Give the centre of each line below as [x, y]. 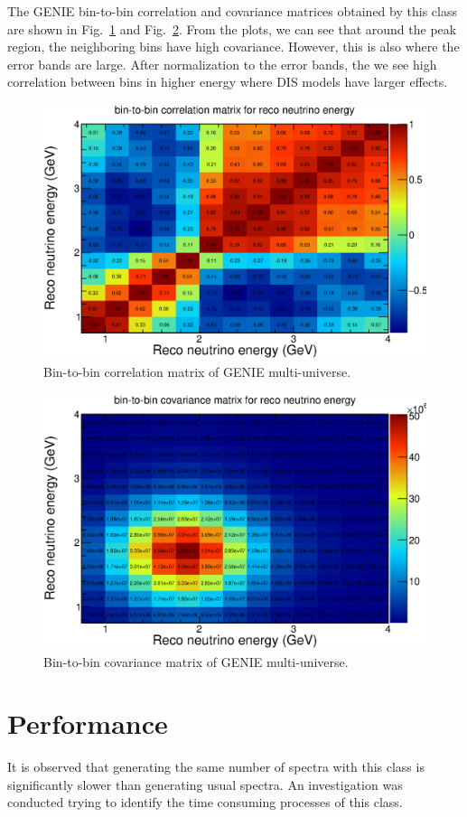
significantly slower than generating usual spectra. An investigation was [205, 784]
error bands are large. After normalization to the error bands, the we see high [222, 64]
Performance [88, 723]
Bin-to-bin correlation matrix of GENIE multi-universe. [197, 371]
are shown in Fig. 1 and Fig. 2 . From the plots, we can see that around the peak [232, 28]
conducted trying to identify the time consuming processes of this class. [205, 802]
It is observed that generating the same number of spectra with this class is [216, 767]
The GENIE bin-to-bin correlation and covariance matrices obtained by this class [232, 11]
